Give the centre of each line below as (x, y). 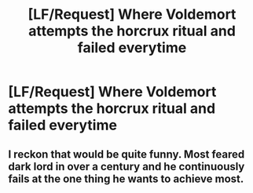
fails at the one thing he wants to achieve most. (126, 178)
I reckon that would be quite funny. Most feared (126, 154)
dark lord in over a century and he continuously (126, 166)
